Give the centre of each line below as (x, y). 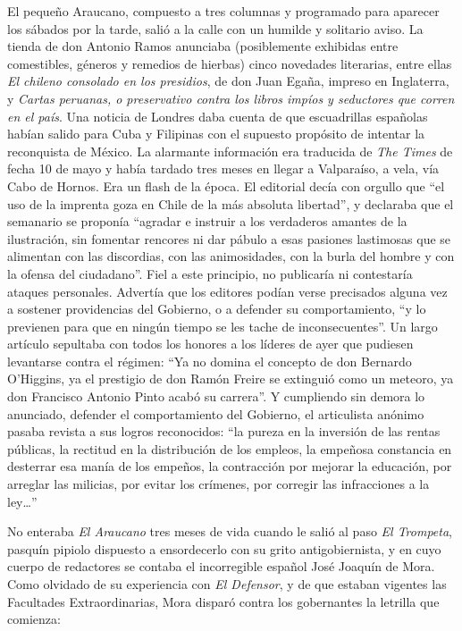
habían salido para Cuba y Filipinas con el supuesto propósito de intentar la (216, 134)
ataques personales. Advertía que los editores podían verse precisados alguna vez (227, 291)
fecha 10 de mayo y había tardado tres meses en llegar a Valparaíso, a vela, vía (223, 168)
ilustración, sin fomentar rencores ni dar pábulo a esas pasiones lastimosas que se (229, 238)
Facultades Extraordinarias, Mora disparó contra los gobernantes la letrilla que (223, 601)
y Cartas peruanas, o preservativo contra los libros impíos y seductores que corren (231, 98)
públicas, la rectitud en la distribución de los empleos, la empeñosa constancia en (230, 448)
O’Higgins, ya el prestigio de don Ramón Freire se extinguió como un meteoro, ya (231, 379)
